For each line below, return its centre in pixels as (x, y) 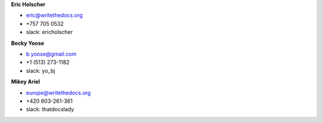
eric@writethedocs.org (54, 16)
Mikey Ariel (25, 82)
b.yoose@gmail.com (51, 54)
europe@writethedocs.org (58, 93)
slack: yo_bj (41, 70)
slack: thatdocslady (50, 109)
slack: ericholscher (49, 32)
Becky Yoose (28, 43)
